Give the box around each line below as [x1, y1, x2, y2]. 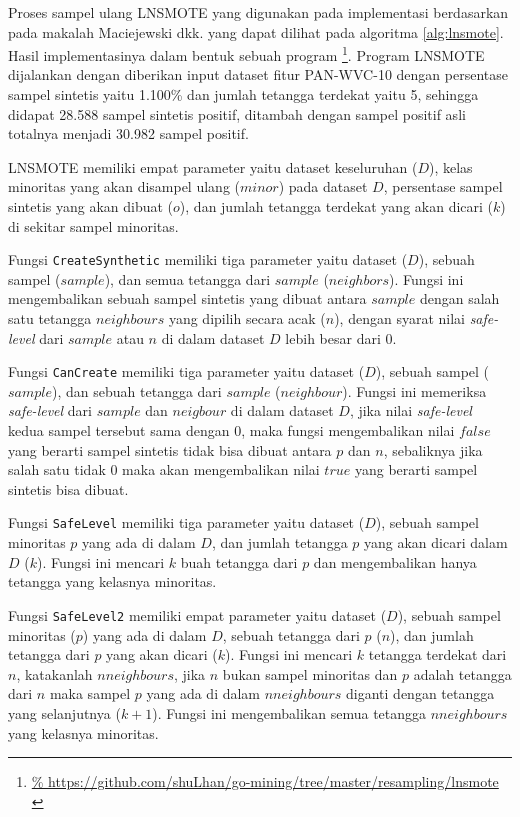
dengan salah [419, 288, 500, 309]
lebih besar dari [285, 327, 381, 348]
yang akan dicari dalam [364, 532, 508, 553]
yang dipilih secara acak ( [168, 308, 326, 329]
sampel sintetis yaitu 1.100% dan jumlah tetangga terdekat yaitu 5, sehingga [8, 84, 479, 105]
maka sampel [49, 683, 131, 704]
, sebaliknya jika [383, 439, 483, 460]
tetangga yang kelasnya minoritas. [8, 571, 217, 592]
